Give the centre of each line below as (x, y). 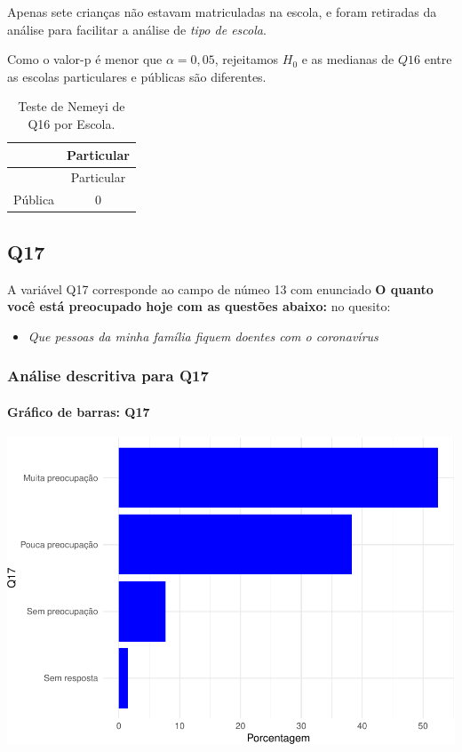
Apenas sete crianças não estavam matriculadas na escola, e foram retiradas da (222, 12)
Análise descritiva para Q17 (108, 376)
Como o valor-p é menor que (85, 59)
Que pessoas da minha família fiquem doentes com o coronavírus (203, 336)
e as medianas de (348, 59)
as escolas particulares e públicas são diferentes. (137, 76)
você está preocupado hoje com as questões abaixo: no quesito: (199, 306)
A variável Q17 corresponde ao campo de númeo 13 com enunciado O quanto (220, 288)
